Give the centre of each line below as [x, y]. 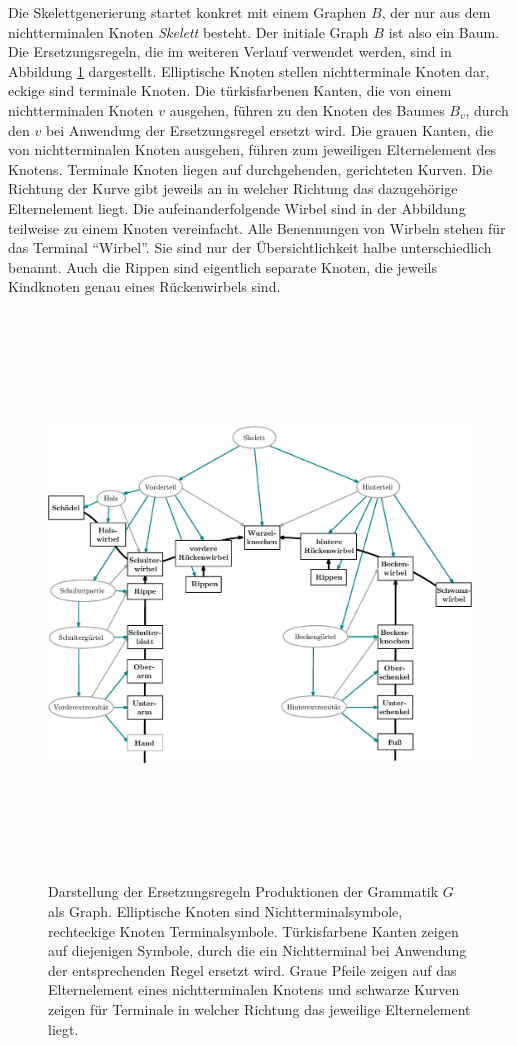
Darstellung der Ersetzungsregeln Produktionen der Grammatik [243, 891]
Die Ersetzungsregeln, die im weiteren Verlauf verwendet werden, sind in [230, 51]
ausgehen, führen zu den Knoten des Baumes [307, 109]
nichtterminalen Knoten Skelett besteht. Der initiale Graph [188, 31]
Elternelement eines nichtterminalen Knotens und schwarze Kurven [254, 989]
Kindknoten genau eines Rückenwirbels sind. [144, 286]
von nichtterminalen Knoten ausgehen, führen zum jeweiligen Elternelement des [252, 149]
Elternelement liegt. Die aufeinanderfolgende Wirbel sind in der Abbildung [237, 207]
